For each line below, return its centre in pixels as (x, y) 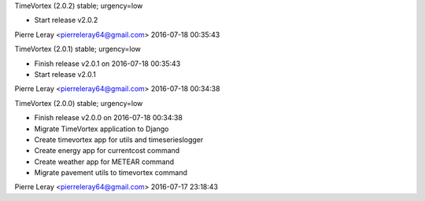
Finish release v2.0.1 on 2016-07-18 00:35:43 (107, 64)
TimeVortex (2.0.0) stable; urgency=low (79, 103)
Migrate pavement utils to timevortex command (111, 173)
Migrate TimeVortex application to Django (102, 129)
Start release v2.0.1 (65, 74)
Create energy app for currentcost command (107, 151)
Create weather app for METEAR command (104, 162)
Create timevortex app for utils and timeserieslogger (119, 139)
